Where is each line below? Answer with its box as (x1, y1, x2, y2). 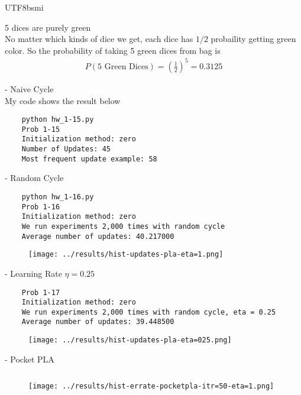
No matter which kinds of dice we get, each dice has (5, 33, 193, 45)
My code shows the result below (5, 94, 121, 106)
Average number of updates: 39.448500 (21, 318, 174, 326)
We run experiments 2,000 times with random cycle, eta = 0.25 (21, 307, 276, 316)
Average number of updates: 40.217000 (21, 232, 174, 241)
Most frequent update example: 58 (21, 154, 157, 163)
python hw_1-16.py (21, 192, 94, 201)
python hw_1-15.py (21, 115, 94, 124)
